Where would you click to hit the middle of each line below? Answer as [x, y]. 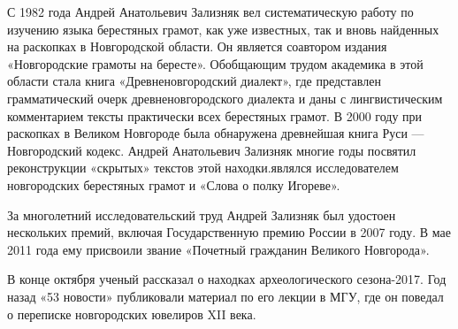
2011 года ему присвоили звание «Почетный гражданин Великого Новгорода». [218, 249]
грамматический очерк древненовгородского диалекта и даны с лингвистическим [225, 98]
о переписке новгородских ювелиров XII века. [132, 314]
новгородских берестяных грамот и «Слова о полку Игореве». [174, 184]
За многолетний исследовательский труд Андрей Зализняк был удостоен [202, 214]
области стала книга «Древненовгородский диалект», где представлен [194, 81]
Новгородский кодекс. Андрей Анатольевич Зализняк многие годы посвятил [212, 150]
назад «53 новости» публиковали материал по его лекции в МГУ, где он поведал [225, 296]
